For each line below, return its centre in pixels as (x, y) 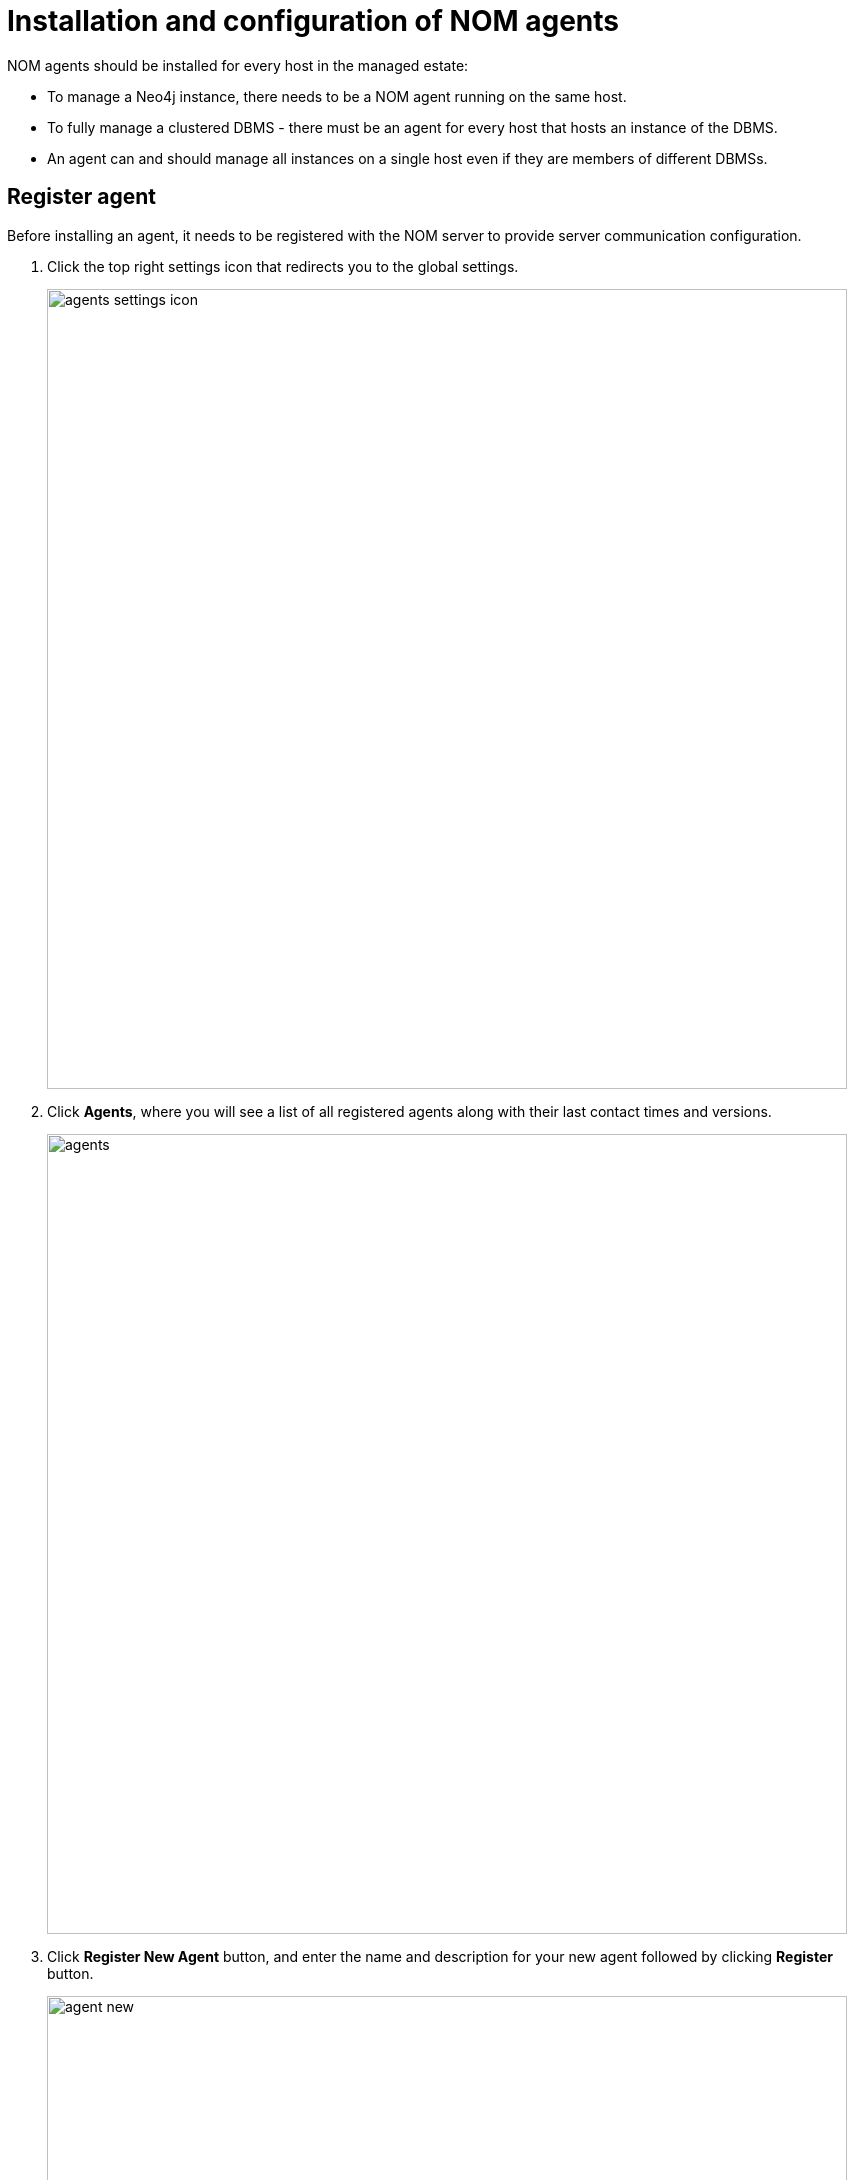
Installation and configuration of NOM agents (313, 21)
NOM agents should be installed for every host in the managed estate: (238, 65)
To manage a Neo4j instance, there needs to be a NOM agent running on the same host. (337, 96)
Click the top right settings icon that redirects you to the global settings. (283, 266)
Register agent (82, 197)
